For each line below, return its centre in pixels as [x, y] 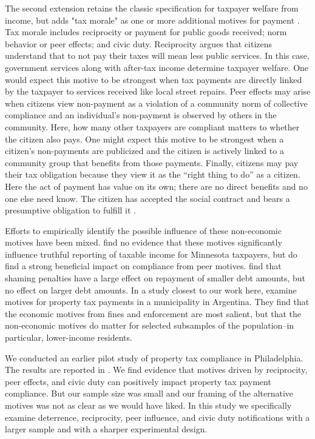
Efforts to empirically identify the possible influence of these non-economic [143, 230]
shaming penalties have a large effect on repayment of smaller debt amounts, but [155, 278]
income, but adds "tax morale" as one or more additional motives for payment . [152, 20]
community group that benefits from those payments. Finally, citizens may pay [152, 162]
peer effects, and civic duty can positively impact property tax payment [138, 381]
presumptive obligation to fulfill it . [71, 210]
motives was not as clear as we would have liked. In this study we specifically [148, 405]
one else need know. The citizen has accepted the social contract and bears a [147, 198]
